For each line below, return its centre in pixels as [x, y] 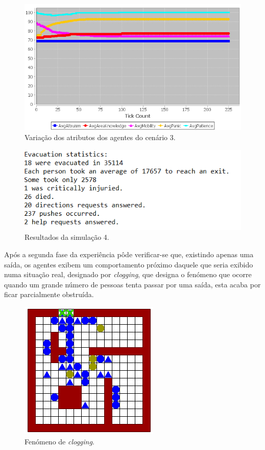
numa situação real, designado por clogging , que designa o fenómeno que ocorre [128, 274]
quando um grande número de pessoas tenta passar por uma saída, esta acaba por [132, 284]
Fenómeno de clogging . [59, 441]
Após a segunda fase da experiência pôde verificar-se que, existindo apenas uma [129, 254]
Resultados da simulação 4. [67, 237]
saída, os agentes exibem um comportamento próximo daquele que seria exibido [129, 264]
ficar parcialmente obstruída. [49, 294]
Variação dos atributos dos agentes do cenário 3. [100, 137]
